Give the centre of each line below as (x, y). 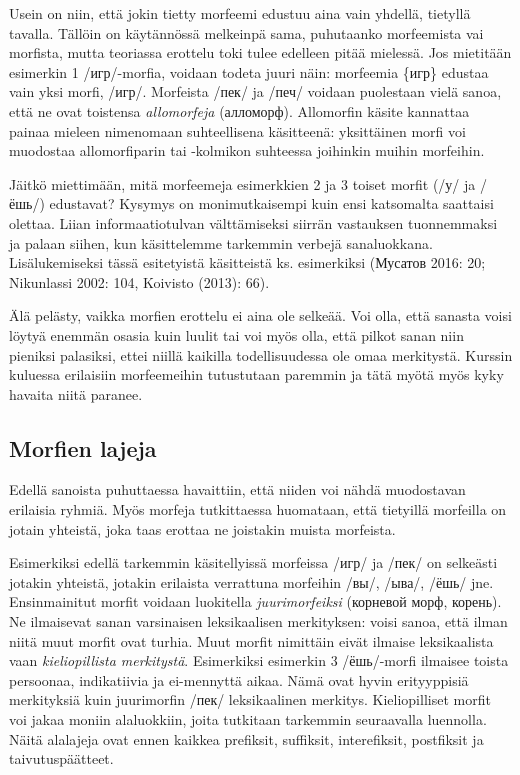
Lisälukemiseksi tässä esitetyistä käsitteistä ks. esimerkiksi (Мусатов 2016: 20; (247, 262)
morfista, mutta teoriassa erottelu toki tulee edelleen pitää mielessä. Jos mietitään (260, 52)
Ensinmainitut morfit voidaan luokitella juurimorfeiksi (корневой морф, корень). (255, 601)
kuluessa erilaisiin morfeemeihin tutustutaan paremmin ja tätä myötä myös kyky (256, 374)
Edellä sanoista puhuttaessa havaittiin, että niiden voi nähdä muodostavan (237, 489)
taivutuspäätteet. (61, 758)
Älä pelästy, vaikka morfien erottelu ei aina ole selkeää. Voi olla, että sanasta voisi (260, 315)
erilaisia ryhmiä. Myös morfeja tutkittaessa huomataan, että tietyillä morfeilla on (258, 509)
